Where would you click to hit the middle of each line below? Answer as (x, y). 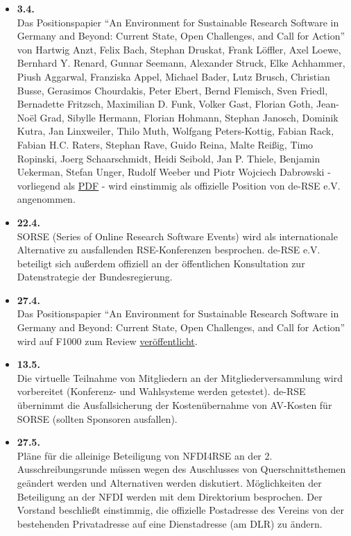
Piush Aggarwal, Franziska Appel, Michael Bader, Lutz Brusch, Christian (173, 76)
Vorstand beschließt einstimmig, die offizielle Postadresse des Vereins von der (180, 510)
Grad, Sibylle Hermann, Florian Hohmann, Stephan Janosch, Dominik (189, 117)
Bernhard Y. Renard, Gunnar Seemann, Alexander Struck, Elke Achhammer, (181, 63)
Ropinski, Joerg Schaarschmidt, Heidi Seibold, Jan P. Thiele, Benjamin (169, 158)
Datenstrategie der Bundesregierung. (95, 277)
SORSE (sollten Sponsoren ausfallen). (97, 418)
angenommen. (46, 199)
